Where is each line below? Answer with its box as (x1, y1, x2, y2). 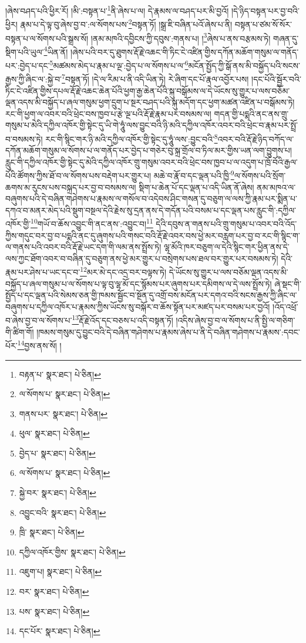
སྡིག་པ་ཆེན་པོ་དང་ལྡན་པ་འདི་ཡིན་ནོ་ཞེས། (139, 181, 254, 193)
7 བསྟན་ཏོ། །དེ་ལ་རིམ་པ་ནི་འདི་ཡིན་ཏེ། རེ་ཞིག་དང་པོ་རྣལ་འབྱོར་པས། (62, 71, 249, 85)
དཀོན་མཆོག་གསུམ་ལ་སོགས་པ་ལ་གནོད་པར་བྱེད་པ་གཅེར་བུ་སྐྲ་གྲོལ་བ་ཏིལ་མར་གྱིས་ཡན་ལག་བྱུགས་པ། (5, 144, 292, 156)
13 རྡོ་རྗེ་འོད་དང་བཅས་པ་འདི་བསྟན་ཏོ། (72, 312, 173, 327)
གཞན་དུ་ (273, 32, 299, 44)
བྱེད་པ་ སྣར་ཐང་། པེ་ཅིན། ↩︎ (19, 447, 96, 459)
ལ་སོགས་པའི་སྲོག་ (234, 169, 286, 181)
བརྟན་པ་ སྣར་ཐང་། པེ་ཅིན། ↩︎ (19, 368, 101, 380)
